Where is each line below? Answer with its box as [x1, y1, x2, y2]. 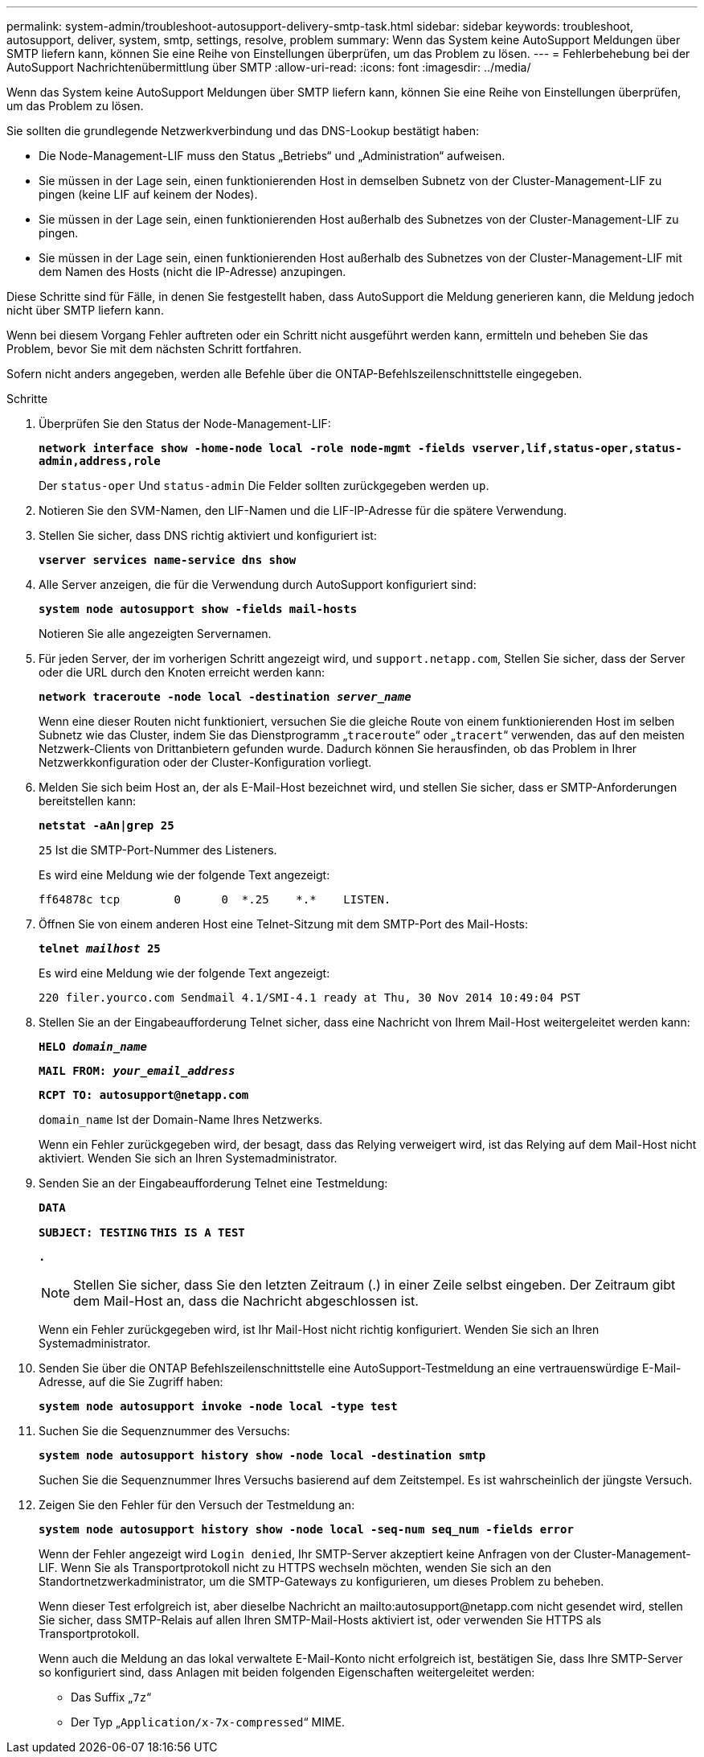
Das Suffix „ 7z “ [71, 1690, 152, 1704]
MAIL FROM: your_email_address [39, 1064, 235, 1077]
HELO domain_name [39, 1040, 147, 1053]
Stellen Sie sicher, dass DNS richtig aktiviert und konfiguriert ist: [39, 529, 377, 542]
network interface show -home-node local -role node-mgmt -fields [39, 442, 466, 455]
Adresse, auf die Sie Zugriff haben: [39, 1375, 223, 1389]
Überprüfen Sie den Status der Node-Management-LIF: [39, 417, 331, 430]
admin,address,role [39, 455, 161, 467]
